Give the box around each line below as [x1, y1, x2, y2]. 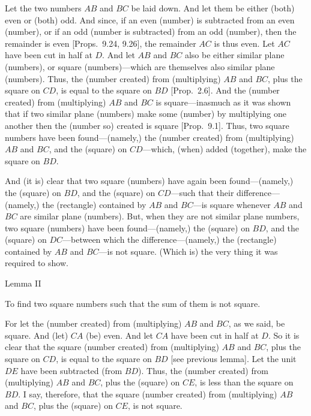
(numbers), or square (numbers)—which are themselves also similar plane [5, 60, 275, 73]
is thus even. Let [214, 37, 275, 49]
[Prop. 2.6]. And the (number [171, 84, 280, 97]
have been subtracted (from [20, 364, 122, 376]
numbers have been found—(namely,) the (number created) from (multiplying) [5, 131, 294, 143]
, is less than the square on [195, 376, 294, 388]
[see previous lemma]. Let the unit [171, 352, 297, 365]
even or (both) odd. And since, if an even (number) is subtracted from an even [5, 13, 295, 26]
